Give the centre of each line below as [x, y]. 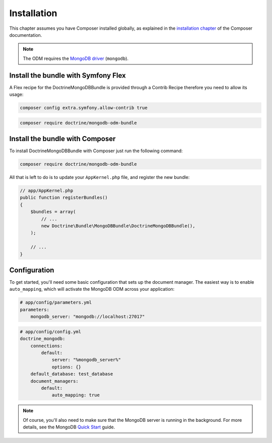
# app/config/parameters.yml [56, 303]
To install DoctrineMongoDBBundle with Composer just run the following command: [96, 151]
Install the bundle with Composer [62, 139]
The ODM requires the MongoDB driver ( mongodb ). [76, 58]
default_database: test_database [72, 374]
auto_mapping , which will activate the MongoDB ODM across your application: [92, 289]
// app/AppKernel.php [47, 191]
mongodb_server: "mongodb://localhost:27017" [88, 317]
